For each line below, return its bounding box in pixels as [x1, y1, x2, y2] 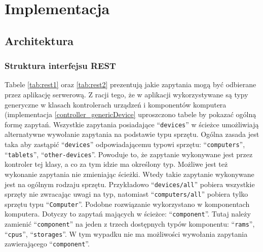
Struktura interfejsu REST [5, 59, 116, 72]
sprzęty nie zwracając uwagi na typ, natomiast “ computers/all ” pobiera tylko [5, 189, 248, 199]
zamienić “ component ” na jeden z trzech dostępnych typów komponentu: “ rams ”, [5, 219, 255, 229]
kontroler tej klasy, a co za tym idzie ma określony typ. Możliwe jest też [5, 159, 228, 169]
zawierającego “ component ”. [5, 238, 90, 249]
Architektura [5, 32, 74, 48]
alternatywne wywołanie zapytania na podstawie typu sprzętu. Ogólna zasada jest [5, 129, 259, 139]
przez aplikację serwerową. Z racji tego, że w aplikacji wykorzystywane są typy [5, 89, 248, 99]
